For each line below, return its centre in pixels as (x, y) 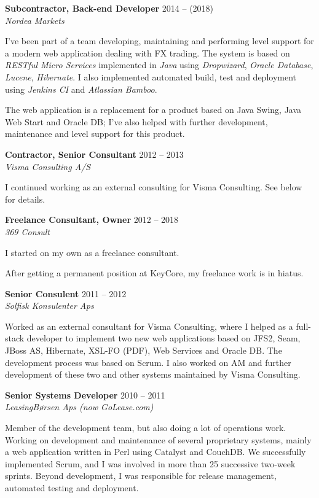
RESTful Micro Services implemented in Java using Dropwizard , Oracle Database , (159, 65)
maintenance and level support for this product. (95, 134)
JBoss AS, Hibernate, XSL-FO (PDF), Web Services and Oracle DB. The (144, 350)
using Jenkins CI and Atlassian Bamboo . (81, 89)
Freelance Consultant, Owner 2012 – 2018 (92, 220)
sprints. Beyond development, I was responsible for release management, (141, 476)
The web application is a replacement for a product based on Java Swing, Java (153, 110)
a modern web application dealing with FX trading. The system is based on (148, 53)
